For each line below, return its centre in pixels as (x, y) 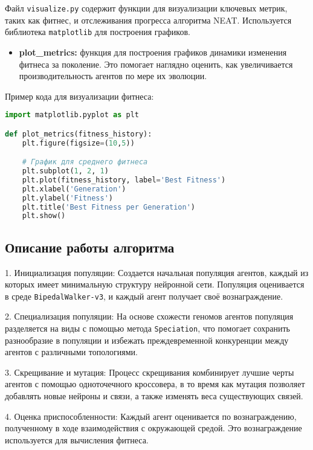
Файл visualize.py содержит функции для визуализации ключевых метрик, (146, 8)
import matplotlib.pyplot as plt (72, 115)
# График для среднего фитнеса (85, 162)
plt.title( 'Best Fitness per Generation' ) (109, 207)
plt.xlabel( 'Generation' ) (74, 189)
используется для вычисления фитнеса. (77, 439)
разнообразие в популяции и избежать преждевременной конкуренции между (147, 340)
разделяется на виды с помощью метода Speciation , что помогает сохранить (147, 328)
